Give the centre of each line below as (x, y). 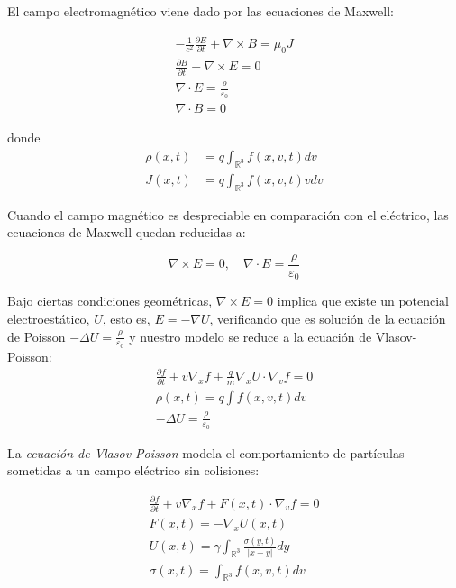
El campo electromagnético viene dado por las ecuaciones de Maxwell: (201, 11)
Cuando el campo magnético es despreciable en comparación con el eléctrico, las (228, 214)
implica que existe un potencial (363, 301)
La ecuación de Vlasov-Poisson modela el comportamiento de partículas (206, 452)
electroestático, (49, 318)
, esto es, (126, 318)
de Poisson (36, 336)
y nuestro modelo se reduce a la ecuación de (251, 336)
